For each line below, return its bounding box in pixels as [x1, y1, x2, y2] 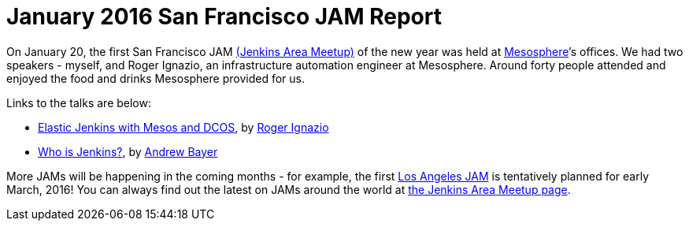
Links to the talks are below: [6, 95, 151, 110]
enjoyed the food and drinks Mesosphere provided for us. [6, 71, 305, 85]
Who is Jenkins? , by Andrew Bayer [38, 144, 218, 158]
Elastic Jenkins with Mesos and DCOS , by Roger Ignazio [38, 120, 329, 134]
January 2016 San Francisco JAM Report [6, 3, 442, 30]
